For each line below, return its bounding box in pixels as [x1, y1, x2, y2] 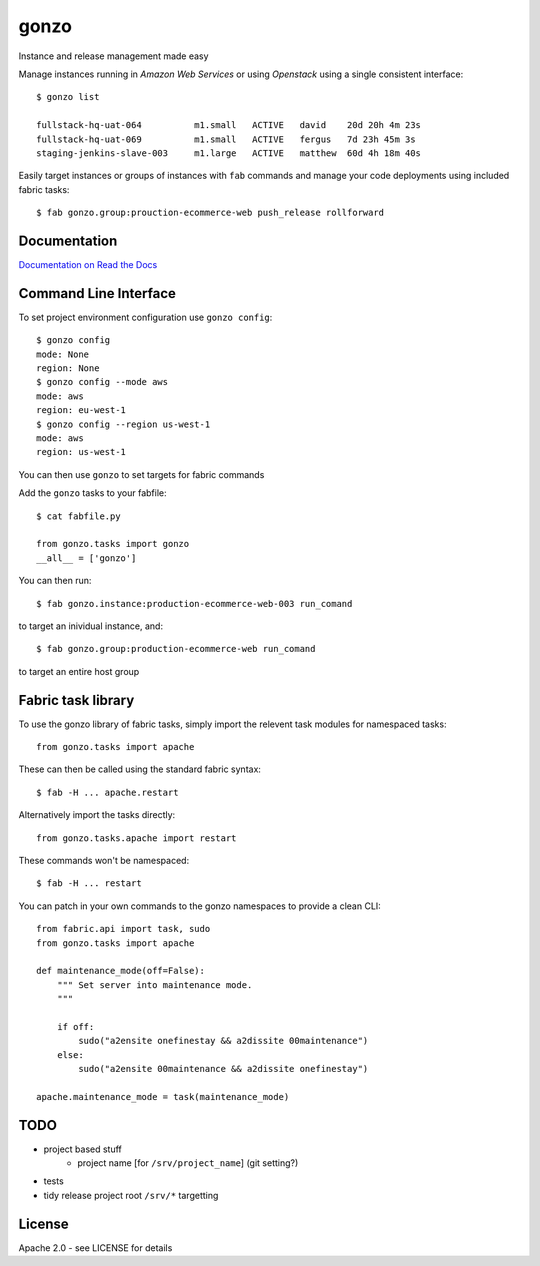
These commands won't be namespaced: [18, 854, 190, 866]
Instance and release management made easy [18, 50, 209, 62]
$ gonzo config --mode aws [36, 376, 169, 388]
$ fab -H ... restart [36, 878, 142, 889]
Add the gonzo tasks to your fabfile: [18, 487, 167, 499]
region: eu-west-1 [36, 405, 127, 416]
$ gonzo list [36, 91, 100, 103]
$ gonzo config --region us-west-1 [36, 418, 211, 430]
